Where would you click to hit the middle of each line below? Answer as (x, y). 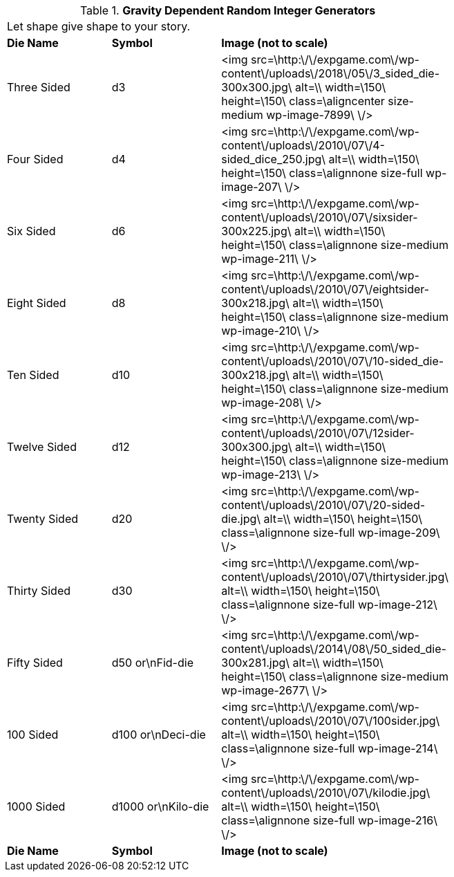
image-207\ (252, 187)
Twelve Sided (42, 447)
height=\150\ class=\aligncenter (303, 101)
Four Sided (35, 159)
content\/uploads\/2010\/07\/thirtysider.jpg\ (335, 577)
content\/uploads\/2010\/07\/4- (303, 145)
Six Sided (31, 231)
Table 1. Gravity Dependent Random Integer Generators (228, 10)
